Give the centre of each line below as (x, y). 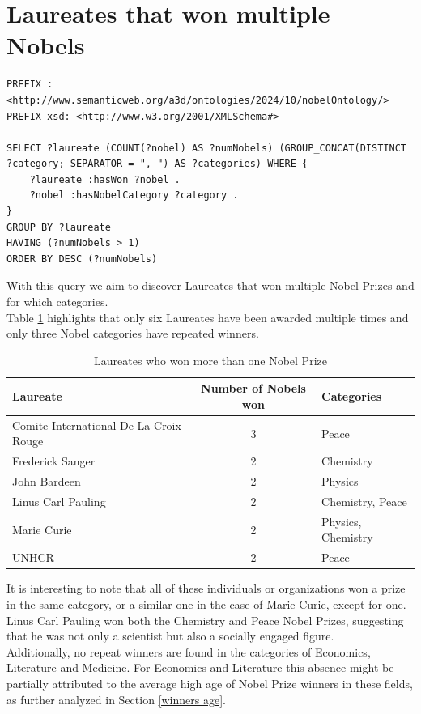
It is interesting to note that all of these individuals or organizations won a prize (206, 588)
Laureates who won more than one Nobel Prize (210, 360)
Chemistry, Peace (364, 501)
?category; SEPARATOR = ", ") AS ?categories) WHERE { (157, 164)
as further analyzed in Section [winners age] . (116, 699)
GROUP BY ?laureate (59, 227)
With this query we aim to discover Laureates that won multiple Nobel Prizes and (210, 285)
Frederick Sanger (54, 461)
